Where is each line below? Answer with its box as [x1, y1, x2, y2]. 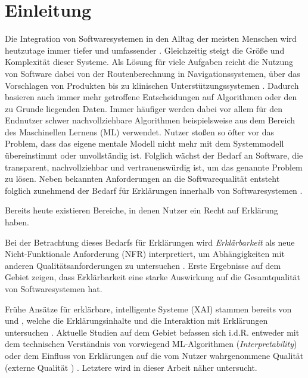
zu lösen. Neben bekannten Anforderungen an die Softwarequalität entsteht [5, 172, 280, 185]
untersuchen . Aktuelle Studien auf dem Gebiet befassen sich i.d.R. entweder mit [5, 326, 300, 338]
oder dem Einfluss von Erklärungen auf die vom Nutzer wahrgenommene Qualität [5, 349, 304, 361]
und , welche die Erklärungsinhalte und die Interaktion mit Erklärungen [5, 314, 268, 327]
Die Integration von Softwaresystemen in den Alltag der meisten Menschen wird [5, 32, 297, 45]
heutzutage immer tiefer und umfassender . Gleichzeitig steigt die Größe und [5, 44, 285, 56]
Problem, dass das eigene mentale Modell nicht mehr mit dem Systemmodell [5, 137, 284, 150]
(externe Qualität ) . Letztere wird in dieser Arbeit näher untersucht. [5, 361, 257, 373]
